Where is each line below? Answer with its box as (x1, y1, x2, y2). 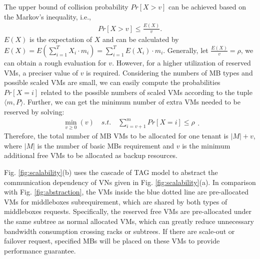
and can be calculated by (102, 34, 179, 44)
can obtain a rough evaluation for (4, 57, 106, 67)
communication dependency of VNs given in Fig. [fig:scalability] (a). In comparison (4, 176, 256, 187)
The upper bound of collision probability (4, 1, 128, 11)
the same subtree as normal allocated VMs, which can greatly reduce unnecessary (4, 216, 254, 226)
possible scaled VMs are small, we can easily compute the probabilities (4, 77, 220, 87)
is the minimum (182, 140, 230, 150)
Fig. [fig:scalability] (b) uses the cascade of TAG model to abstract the (4, 167, 218, 177)
